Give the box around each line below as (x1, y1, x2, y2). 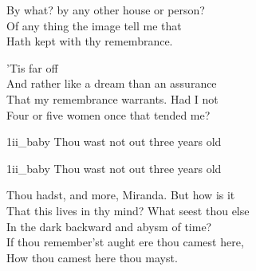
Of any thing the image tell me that (6, 17, 182, 33)
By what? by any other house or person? (6, 2, 205, 18)
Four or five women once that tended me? (6, 106, 211, 123)
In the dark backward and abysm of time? (6, 218, 212, 234)
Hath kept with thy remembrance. (6, 33, 173, 49)
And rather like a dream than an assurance (6, 75, 217, 92)
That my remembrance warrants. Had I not (6, 90, 219, 107)
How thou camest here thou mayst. (6, 249, 178, 265)
